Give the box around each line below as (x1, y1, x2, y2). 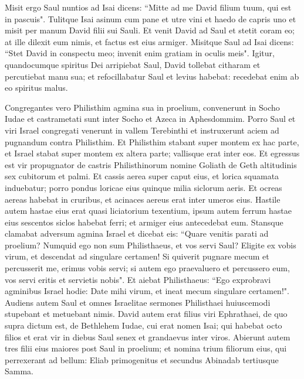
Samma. (5, 365, 33, 377)
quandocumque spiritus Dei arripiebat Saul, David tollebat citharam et (5, 58, 261, 70)
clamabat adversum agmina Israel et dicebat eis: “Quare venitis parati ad (5, 227, 269, 240)
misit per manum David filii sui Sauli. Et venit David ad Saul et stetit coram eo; (5, 24, 295, 36)
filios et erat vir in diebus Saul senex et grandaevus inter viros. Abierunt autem (5, 330, 291, 343)
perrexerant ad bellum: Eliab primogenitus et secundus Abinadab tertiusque (5, 353, 279, 366)
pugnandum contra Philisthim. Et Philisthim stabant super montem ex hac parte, (5, 135, 299, 148)
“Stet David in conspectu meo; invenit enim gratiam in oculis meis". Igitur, (5, 47, 275, 59)
